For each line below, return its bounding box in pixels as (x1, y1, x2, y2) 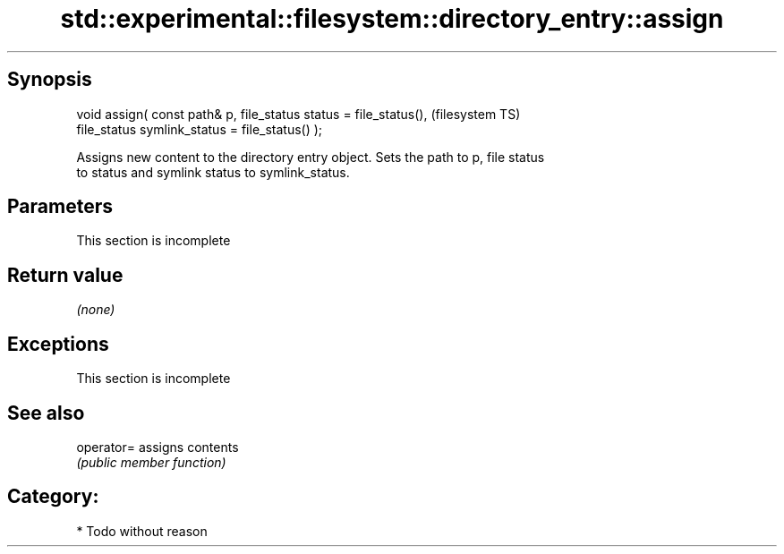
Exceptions (7, 332, 109, 355)
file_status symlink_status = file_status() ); (76, 121, 323, 137)
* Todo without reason (76, 523, 208, 539)
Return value (7, 263, 124, 286)
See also (7, 401, 85, 424)
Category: (7, 485, 99, 508)
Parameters (7, 195, 113, 218)
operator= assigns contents (76, 439, 239, 455)
